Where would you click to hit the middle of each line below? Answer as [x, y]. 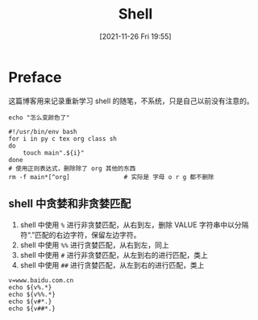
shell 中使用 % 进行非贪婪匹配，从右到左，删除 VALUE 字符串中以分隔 [134, 224]
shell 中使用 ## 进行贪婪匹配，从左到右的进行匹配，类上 [112, 265]
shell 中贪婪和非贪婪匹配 [70, 204]
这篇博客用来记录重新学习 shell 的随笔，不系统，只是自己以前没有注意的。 [131, 101]
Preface [35, 77]
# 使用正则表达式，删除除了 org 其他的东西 [72, 168]
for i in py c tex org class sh [62, 139]
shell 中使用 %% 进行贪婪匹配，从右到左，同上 [94, 245]
